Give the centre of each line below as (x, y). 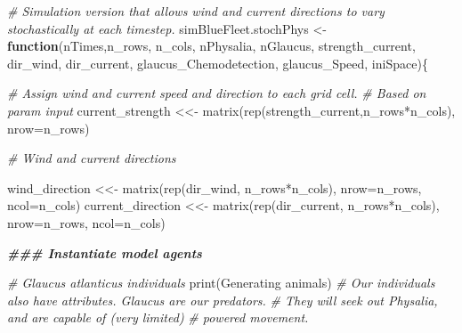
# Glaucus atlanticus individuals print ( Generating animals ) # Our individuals (221, 283)
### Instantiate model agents (105, 252)
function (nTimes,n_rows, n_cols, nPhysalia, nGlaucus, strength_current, (211, 46)
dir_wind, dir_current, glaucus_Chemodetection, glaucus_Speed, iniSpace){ (218, 63)
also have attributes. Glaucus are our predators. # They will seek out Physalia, (223, 300)
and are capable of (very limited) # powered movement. (158, 317)
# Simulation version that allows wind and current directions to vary (196, 11)
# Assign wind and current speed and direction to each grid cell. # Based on (217, 93)
